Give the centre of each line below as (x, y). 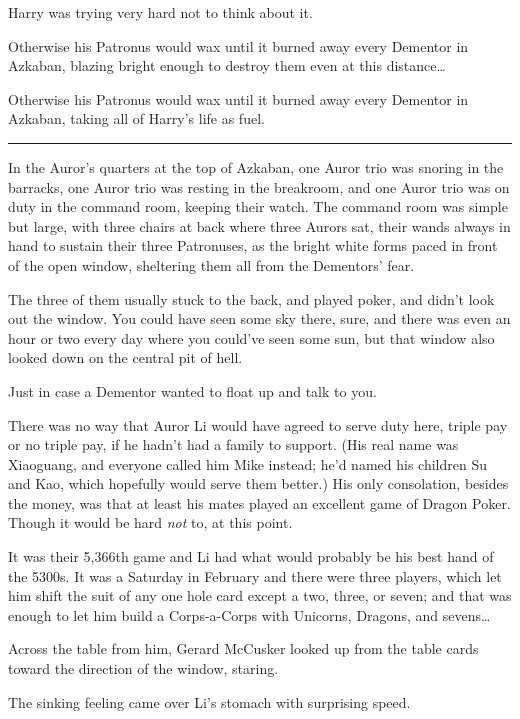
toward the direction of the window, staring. (143, 668)
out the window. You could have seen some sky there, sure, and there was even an (259, 318)
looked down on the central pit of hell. (125, 357)
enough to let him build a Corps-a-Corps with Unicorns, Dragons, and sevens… (249, 614)
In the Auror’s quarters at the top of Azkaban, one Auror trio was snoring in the (256, 166)
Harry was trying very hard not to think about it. (160, 12)
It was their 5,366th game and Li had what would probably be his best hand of (251, 556)
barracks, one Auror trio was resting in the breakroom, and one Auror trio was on (259, 186)
